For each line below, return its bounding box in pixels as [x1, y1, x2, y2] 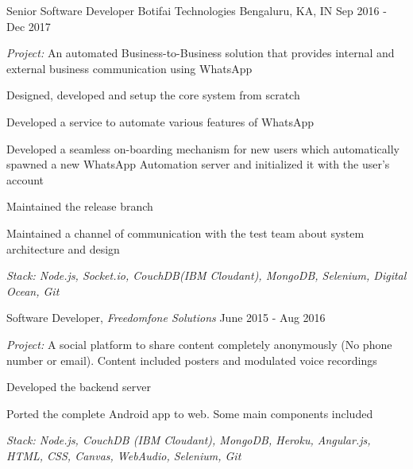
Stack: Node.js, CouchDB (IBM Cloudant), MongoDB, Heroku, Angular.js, [6, 432, 371, 448]
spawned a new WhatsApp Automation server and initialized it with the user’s [6, 156, 390, 172]
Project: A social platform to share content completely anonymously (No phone [6, 335, 392, 352]
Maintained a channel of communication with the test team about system [6, 224, 365, 241]
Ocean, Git [6, 282, 60, 299]
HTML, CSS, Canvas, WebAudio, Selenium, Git [6, 447, 241, 463]
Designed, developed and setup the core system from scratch [6, 87, 300, 103]
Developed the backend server [6, 378, 151, 395]
